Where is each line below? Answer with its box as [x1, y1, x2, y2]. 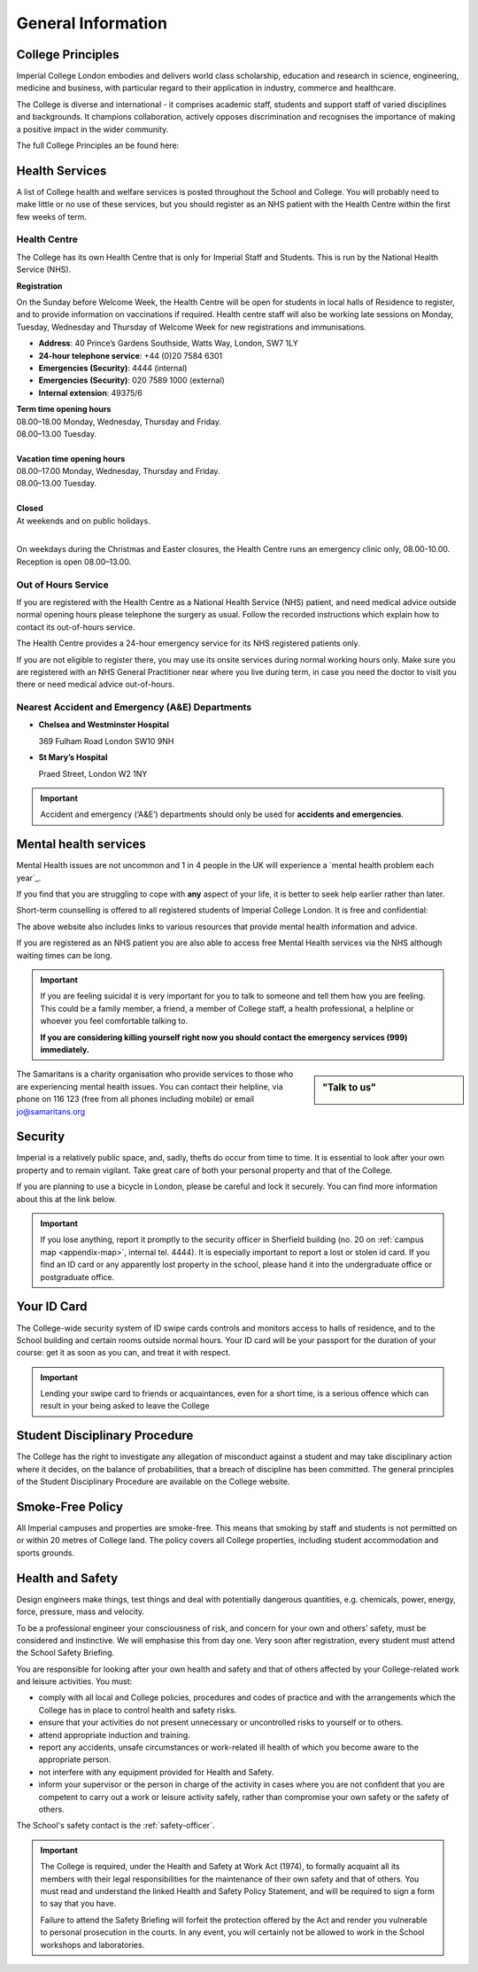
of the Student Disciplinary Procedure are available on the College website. [16, 1476, 290, 1487]
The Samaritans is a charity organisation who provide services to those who [16, 1068, 294, 1080]
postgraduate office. [40, 1271, 115, 1282]
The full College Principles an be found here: [16, 140, 180, 151]
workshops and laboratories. [40, 1939, 145, 1950]
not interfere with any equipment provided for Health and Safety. [38, 1766, 274, 1777]
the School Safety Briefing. [16, 1648, 115, 1658]
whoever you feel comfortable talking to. [40, 1015, 189, 1027]
